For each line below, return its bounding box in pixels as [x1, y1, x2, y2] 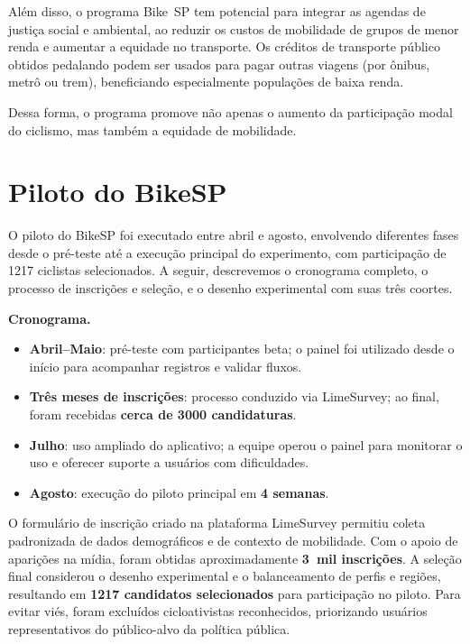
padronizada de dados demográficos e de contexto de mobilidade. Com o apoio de [8, 531, 458, 549]
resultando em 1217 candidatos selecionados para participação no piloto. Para [8, 584, 461, 603]
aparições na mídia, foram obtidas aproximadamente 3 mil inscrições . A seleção [8, 548, 462, 567]
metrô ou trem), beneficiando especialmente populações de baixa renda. [8, 72, 404, 91]
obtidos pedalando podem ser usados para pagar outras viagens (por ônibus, [8, 54, 430, 73]
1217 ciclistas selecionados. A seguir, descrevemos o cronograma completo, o [8, 261, 429, 280]
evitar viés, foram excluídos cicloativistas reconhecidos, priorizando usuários [8, 602, 428, 621]
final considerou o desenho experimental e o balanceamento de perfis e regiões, [8, 566, 441, 585]
